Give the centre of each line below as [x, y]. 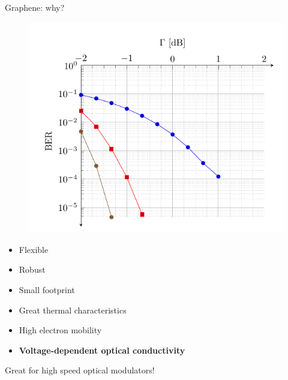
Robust [32, 269]
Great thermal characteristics [73, 310]
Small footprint [47, 289]
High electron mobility [60, 330]
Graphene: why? [35, 7]
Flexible [34, 249]
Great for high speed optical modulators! [80, 370]
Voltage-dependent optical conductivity [102, 350]
